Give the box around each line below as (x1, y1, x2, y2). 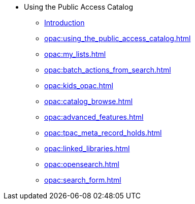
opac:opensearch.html (44, 160, 119, 168)
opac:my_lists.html (44, 50, 106, 58)
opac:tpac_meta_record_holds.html (44, 128, 162, 137)
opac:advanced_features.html (44, 113, 144, 121)
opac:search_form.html (44, 176, 121, 184)
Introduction (44, 18, 85, 27)
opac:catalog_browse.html (44, 97, 133, 106)
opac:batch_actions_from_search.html (44, 65, 171, 74)
